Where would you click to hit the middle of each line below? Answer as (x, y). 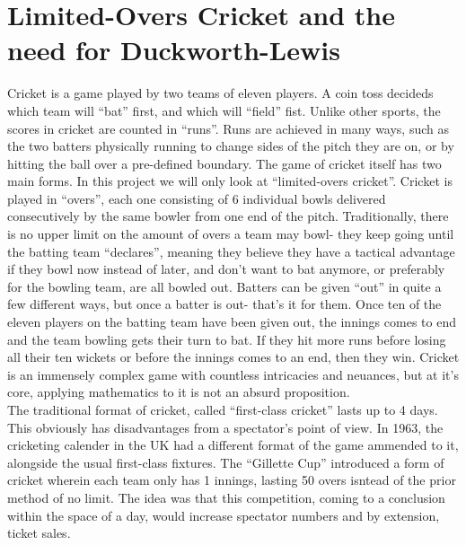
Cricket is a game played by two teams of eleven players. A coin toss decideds (220, 93)
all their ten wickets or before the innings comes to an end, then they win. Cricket (233, 357)
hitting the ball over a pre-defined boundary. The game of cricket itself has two (224, 163)
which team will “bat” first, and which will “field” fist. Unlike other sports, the (224, 110)
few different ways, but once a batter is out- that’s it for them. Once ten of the (224, 304)
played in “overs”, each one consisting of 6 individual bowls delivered (197, 198)
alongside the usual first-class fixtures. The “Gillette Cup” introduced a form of (226, 462)
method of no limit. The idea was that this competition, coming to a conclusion (226, 497)
